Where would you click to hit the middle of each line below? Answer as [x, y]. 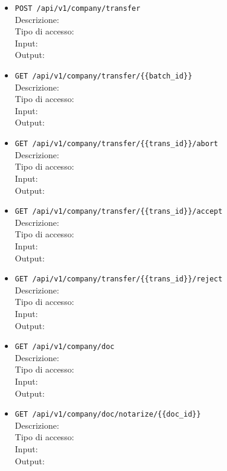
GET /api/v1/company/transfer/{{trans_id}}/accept [119, 212]
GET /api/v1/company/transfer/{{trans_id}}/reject [119, 279]
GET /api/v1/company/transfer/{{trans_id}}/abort [117, 144]
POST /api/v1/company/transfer [78, 8]
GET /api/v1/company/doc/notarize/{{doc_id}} [108, 415]
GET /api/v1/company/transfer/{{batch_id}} [104, 76]
